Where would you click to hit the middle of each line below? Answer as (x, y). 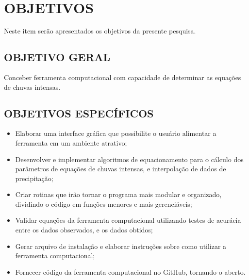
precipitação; (34, 178)
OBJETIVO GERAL (57, 57)
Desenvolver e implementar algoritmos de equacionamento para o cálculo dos (129, 159)
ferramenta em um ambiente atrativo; (71, 142)
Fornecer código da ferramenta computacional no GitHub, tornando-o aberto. (130, 272)
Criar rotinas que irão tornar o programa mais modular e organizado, (118, 194)
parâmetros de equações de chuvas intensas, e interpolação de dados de (121, 169)
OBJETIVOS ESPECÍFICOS (79, 113)
